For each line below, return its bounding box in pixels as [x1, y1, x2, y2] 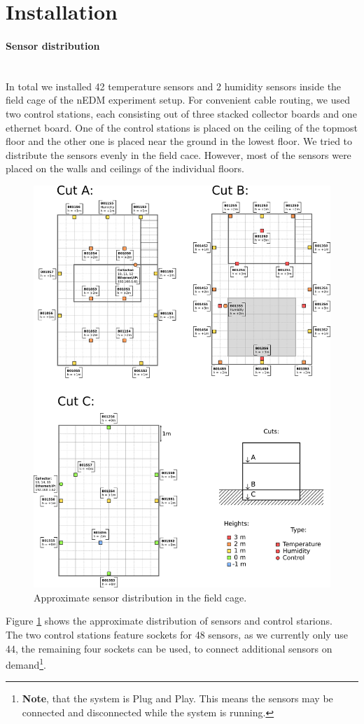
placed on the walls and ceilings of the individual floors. [6, 161, 244, 176]
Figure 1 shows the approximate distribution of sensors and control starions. [6, 613, 332, 628]
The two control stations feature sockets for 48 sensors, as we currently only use [6, 627, 348, 641]
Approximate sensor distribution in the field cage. [34, 590, 247, 604]
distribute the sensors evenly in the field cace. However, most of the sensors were [6, 147, 351, 162]
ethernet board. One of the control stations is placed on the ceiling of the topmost [6, 120, 358, 134]
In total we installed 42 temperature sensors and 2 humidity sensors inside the [6, 78, 342, 93]
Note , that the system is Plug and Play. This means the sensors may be [22, 691, 333, 706]
